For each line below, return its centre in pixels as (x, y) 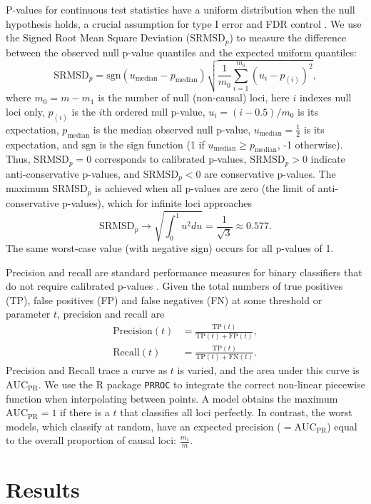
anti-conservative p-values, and (73, 173)
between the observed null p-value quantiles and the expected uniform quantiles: (181, 52)
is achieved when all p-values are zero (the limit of (205, 188)
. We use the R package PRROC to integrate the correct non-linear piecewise (202, 384)
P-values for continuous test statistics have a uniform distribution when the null (181, 9)
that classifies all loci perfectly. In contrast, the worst (236, 412)
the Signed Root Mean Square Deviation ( (98, 37)
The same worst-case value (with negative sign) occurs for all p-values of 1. (170, 247)
